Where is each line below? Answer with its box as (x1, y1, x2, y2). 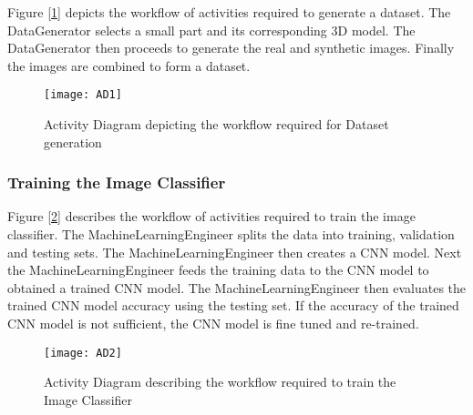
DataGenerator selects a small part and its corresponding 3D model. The (7, 20, 416, 39)
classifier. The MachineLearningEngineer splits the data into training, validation (7, 225, 455, 244)
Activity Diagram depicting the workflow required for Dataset (44, 115, 389, 134)
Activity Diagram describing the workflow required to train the (44, 372, 396, 391)
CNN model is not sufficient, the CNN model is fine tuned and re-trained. (7, 314, 419, 332)
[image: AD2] (44, 346, 122, 359)
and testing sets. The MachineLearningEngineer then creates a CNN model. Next (7, 242, 462, 261)
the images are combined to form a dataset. (7, 56, 251, 75)
